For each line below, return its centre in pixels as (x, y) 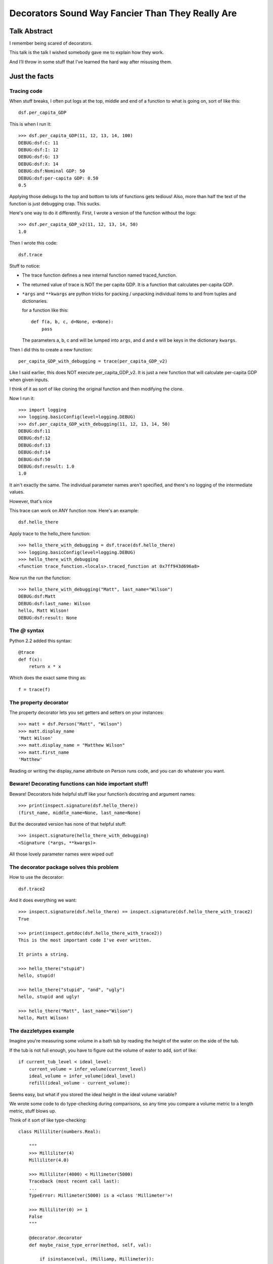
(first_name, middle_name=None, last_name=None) (80, 812)
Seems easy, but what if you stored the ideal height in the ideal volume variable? (93, 1094)
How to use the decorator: (37, 877)
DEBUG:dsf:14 (34, 452)
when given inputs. (29, 380)
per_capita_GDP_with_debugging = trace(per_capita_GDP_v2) (93, 361)
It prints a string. (44, 954)
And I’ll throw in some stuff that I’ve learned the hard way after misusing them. (91, 62)
